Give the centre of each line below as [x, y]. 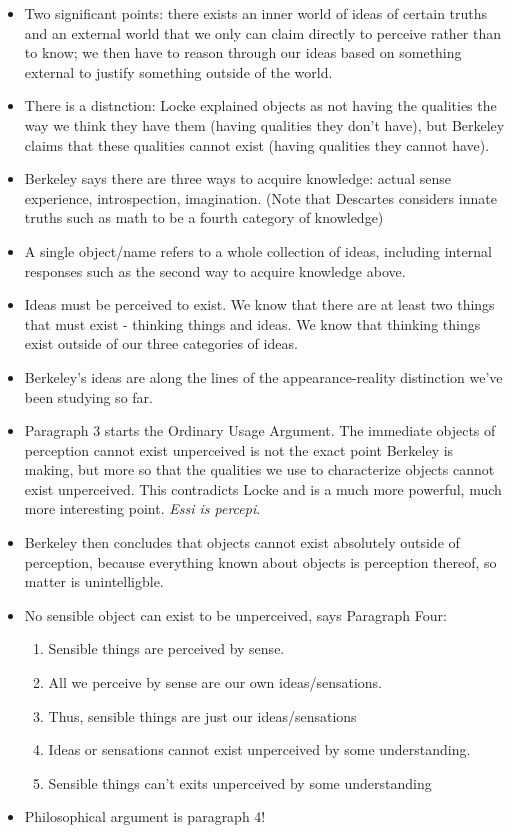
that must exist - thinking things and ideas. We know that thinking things [252, 323]
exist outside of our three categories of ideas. [161, 343]
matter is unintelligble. [94, 581]
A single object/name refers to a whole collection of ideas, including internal [258, 250]
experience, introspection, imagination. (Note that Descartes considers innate [260, 197]
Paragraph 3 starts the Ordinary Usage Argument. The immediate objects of [260, 430]
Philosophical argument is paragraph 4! [145, 816]
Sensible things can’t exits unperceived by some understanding [240, 782]
